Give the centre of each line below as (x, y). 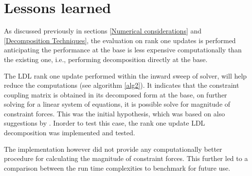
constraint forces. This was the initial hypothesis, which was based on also (115, 113)
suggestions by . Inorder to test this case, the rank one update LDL (105, 123)
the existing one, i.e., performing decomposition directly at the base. (106, 59)
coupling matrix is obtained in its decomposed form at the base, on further (116, 94)
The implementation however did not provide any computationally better (113, 149)
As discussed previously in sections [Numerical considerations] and (103, 31)
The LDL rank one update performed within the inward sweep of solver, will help (126, 75)
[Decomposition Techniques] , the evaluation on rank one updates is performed (120, 40)
